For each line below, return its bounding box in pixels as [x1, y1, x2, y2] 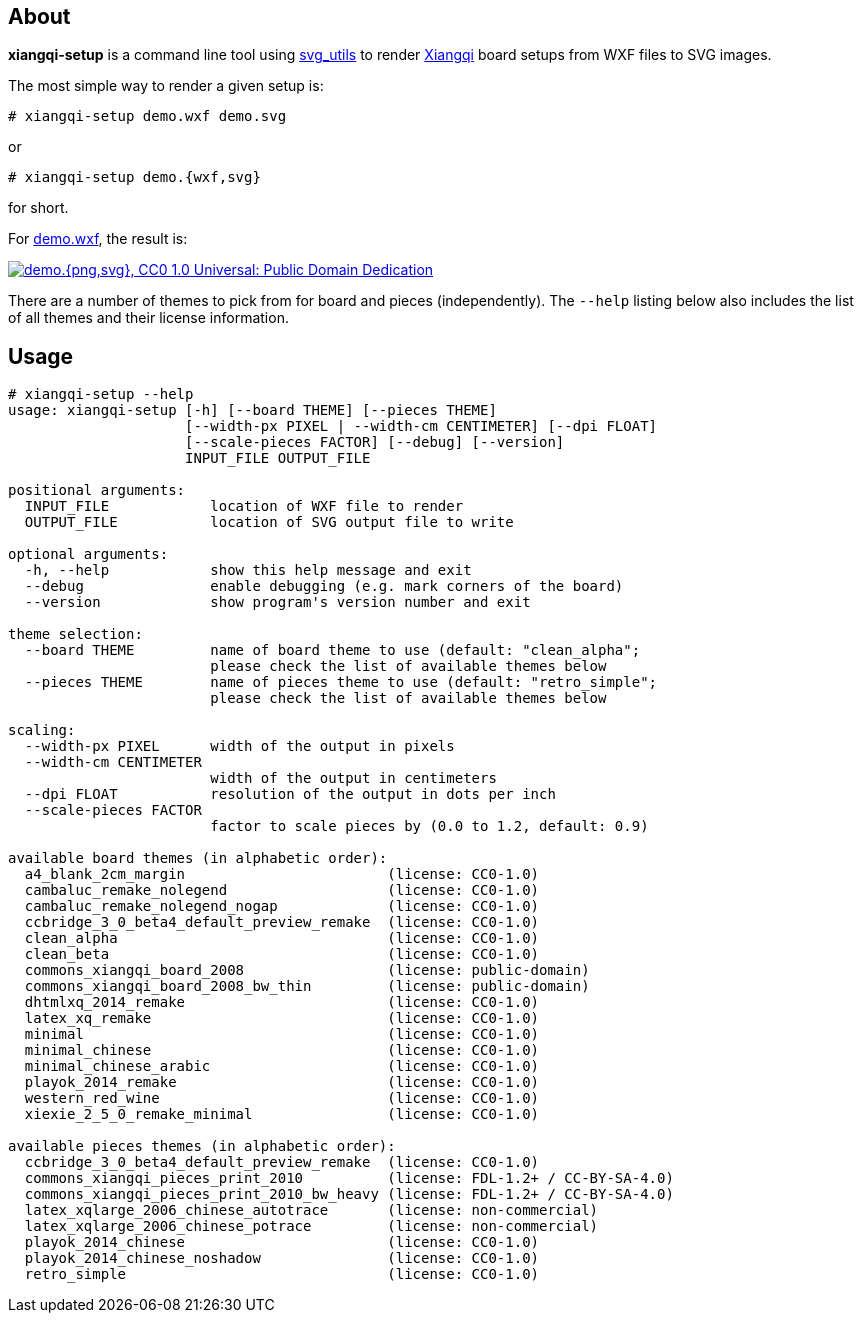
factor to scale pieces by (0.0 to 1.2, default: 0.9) [210, 818, 649, 835]
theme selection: [8, 626, 143, 643]
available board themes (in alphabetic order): [8, 850, 388, 867]
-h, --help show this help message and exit [24, 562, 472, 579]
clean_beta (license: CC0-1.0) [24, 946, 540, 963]
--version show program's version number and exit [24, 594, 531, 611]
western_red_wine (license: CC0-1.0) [24, 1090, 540, 1107]
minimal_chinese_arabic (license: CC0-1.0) [24, 1058, 540, 1075]
